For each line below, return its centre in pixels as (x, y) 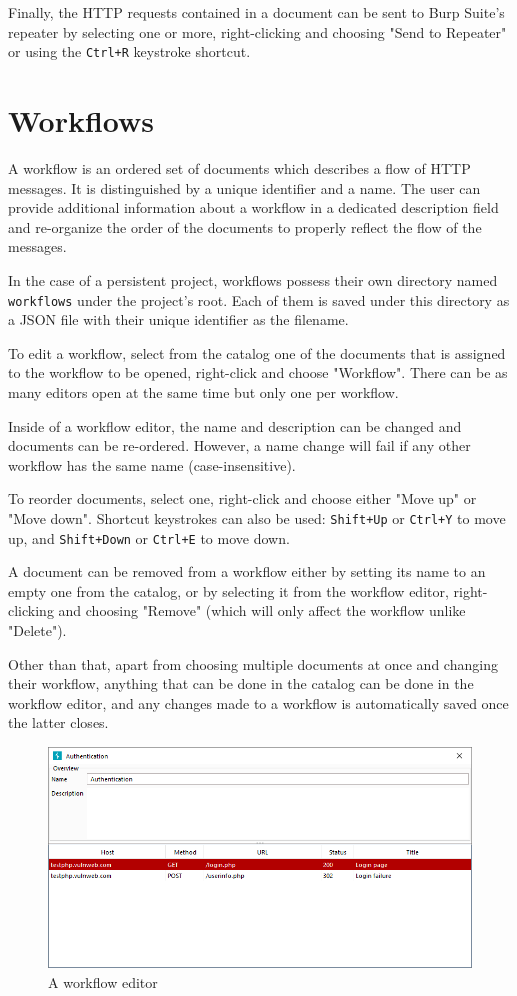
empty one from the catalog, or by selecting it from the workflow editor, (228, 590)
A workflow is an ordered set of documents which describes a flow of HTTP (239, 167)
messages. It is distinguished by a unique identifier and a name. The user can (244, 187)
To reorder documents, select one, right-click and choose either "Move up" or (242, 498)
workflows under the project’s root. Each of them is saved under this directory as (259, 299)
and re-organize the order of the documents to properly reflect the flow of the (245, 226)
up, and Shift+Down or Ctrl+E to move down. (149, 537)
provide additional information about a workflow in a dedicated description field (253, 207)
